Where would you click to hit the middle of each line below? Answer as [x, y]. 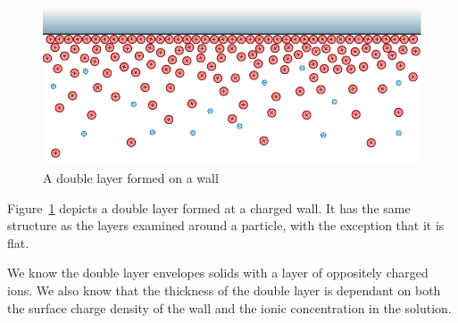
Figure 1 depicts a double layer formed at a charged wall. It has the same [209, 207]
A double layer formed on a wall [131, 178]
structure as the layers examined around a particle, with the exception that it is [226, 225]
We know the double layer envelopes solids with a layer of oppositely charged [218, 273]
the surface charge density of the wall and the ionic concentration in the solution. [229, 307]
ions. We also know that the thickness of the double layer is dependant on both [224, 290]
